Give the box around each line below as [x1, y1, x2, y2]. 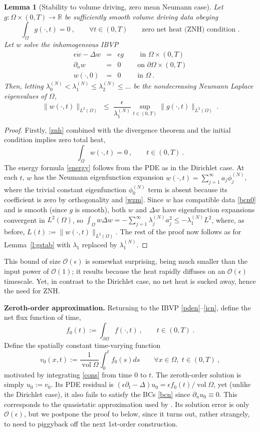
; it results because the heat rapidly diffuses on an [72, 266, 225, 276]
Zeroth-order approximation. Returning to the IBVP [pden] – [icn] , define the [4, 302, 251, 312]
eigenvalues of [4, 91, 47, 101]
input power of [4, 266, 49, 276]
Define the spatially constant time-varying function [4, 339, 161, 350]
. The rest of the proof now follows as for [115, 226, 241, 237]
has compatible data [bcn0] [173, 194, 256, 205]
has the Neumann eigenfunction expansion [34, 172, 164, 182]
